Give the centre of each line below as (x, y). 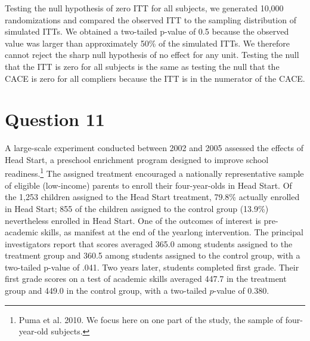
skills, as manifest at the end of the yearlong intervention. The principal (172, 232)
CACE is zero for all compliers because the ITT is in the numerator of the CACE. (155, 78)
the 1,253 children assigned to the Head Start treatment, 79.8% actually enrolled (152, 197)
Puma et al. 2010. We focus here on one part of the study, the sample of (151, 319)
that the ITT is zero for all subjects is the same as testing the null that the (142, 66)
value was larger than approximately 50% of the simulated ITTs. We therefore (147, 43)
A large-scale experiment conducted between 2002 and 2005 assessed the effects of (154, 148)
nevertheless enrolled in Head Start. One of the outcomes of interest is (133, 220)
